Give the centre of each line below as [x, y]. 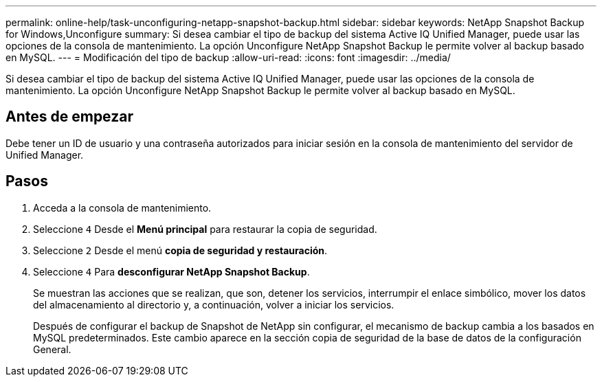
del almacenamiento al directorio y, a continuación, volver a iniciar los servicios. [214, 304]
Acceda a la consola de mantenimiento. [122, 207]
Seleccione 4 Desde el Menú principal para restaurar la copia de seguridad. [205, 229]
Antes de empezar [69, 117]
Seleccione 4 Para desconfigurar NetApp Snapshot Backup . [171, 271]
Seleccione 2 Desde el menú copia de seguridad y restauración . [180, 250]
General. [52, 349]
